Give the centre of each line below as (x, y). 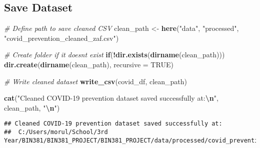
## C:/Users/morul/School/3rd (56, 132)
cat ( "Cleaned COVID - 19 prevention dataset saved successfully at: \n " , (111, 98)
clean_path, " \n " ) (32, 107)
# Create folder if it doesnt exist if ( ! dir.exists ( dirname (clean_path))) (114, 55)
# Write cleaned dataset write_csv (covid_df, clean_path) (96, 81)
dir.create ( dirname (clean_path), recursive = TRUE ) (89, 64)
